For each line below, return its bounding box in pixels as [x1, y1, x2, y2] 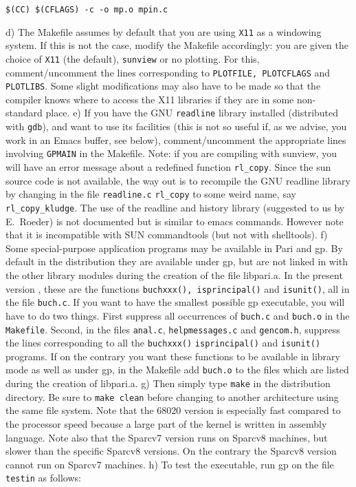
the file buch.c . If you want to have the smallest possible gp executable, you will [5, 295, 345, 309]
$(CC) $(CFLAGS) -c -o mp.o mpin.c [5, 5, 168, 14]
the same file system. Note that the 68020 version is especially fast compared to [5, 403, 341, 417]
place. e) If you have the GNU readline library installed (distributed [45, 105, 339, 120]
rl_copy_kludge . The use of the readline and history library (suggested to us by [5, 200, 345, 214]
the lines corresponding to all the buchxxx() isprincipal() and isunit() [5, 335, 321, 350]
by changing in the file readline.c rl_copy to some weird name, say [5, 187, 296, 201]
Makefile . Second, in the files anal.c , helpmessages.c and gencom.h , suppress [5, 322, 340, 336]
